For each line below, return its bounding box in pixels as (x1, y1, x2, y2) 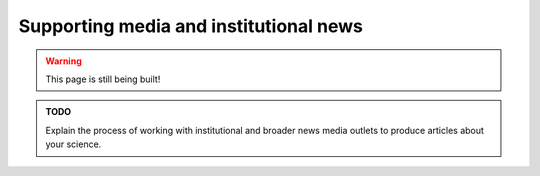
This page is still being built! (45, 73, 161, 85)
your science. (45, 138, 102, 150)
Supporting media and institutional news (18, 15, 364, 37)
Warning (45, 55, 82, 67)
